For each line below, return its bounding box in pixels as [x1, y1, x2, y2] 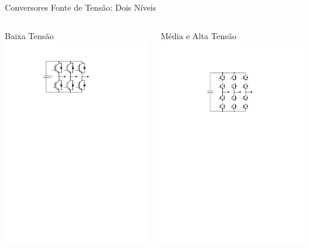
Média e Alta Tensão [160, 29, 237, 41]
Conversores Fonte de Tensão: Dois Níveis [5, 1, 156, 13]
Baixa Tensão [5, 29, 54, 41]
